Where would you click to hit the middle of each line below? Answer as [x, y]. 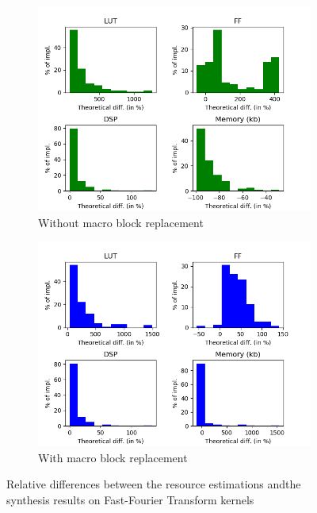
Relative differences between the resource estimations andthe [154, 484]
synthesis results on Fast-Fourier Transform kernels [130, 499]
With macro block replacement [113, 457]
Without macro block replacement [121, 222]
